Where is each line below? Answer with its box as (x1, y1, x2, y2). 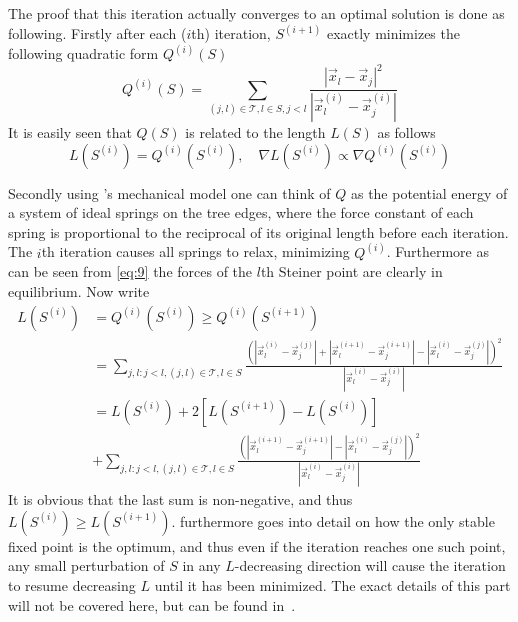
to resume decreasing (8, 574, 136, 595)
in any (182, 555, 221, 576)
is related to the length (185, 122, 326, 143)
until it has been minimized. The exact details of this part (154, 574, 511, 595)
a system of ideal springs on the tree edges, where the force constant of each (8, 202, 474, 223)
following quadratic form (8, 43, 159, 64)
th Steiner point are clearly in (260, 261, 443, 282)
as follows (377, 122, 436, 143)
